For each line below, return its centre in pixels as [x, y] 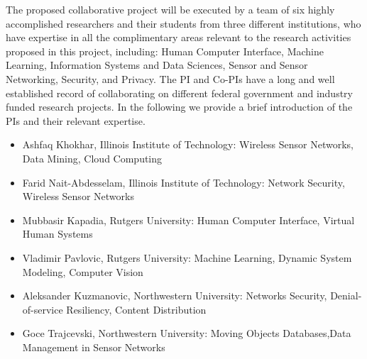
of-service [43, 309]
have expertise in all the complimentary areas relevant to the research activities [179, 37]
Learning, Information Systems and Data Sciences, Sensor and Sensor [157, 65]
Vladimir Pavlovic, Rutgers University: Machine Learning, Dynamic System [187, 257]
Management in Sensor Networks [94, 347]
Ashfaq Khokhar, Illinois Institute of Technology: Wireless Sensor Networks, [188, 144]
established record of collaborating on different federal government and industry [179, 93]
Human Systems [57, 234]
